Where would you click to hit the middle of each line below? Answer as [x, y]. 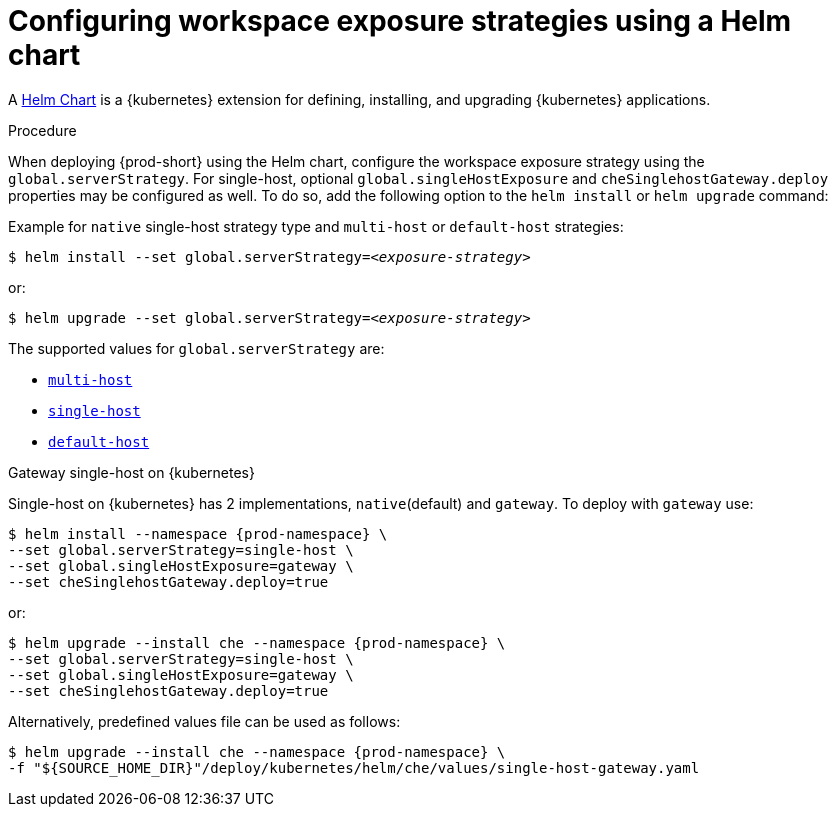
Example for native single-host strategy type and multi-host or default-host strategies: [316, 226]
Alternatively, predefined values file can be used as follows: [204, 721]
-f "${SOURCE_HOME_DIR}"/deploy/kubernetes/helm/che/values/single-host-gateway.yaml [354, 767]
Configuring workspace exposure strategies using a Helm [400, 21]
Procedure [42, 130]
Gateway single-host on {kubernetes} [131, 472]
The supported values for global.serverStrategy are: [196, 348]
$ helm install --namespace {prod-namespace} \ [198, 533]
